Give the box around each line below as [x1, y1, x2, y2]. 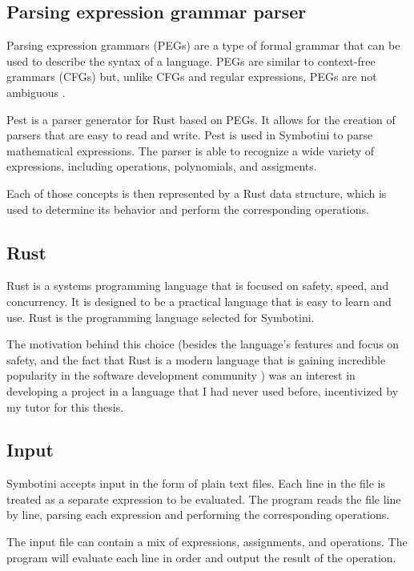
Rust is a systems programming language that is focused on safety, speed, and [6, 277, 389, 294]
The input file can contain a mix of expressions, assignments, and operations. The [6, 533, 408, 550]
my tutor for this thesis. [6, 398, 124, 415]
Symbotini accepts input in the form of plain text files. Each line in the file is [6, 475, 385, 492]
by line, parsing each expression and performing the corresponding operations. [6, 506, 390, 523]
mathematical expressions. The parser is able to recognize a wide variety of [6, 142, 375, 159]
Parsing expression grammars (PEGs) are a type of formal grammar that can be [6, 37, 400, 54]
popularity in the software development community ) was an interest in [6, 367, 356, 384]
